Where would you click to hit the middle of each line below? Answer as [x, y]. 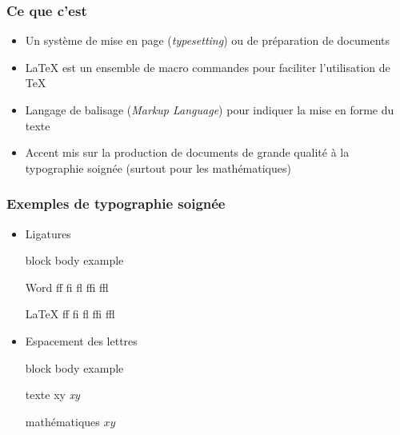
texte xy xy [52, 395]
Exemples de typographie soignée [116, 204]
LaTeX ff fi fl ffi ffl [70, 314]
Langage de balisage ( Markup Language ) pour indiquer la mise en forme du [210, 110]
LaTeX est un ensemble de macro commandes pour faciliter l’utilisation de [208, 67]
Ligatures [48, 233]
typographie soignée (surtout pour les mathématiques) [158, 168]
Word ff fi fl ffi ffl [67, 287]
